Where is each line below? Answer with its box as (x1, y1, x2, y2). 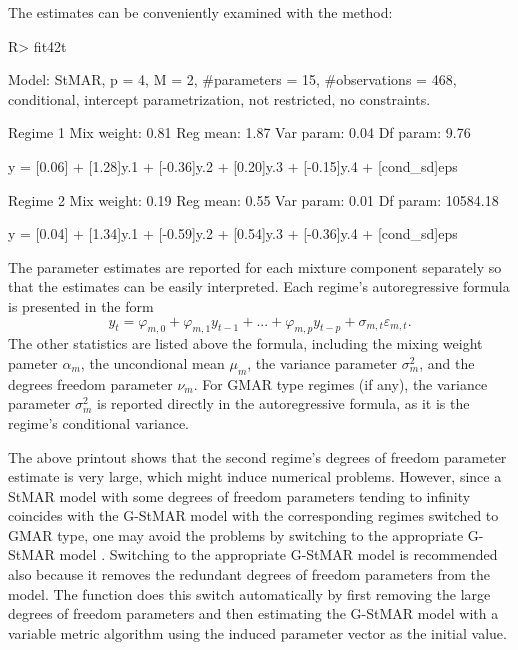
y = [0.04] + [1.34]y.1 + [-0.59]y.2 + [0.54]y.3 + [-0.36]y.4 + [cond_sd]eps (8, 223, 458, 244)
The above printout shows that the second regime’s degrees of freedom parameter (8, 446, 507, 467)
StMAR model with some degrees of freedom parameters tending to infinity (8, 485, 471, 506)
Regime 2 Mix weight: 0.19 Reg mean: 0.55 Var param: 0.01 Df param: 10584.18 (8, 189, 499, 210)
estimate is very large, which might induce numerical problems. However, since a (8, 466, 502, 487)
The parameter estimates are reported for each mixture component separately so (8, 256, 502, 277)
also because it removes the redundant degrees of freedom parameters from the (8, 564, 491, 585)
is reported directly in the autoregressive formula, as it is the (97, 393, 470, 414)
